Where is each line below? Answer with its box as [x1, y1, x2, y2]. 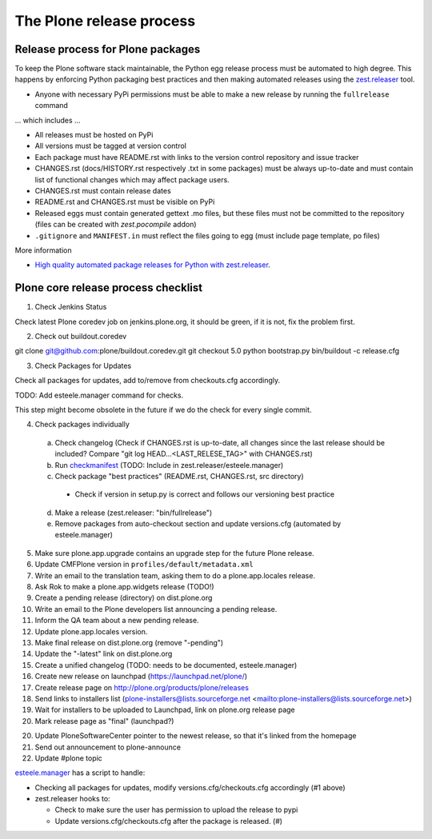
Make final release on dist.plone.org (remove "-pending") [34, 637, 224, 647]
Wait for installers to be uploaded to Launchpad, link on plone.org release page [34, 705, 295, 715]
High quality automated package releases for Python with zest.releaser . [34, 260, 271, 270]
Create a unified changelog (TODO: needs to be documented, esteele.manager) [34, 660, 298, 669]
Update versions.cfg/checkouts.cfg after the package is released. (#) [54, 816, 283, 825]
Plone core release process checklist [14, 281, 203, 295]
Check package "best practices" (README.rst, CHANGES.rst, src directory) [54, 471, 304, 481]
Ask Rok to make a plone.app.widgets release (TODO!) [34, 582, 215, 592]
